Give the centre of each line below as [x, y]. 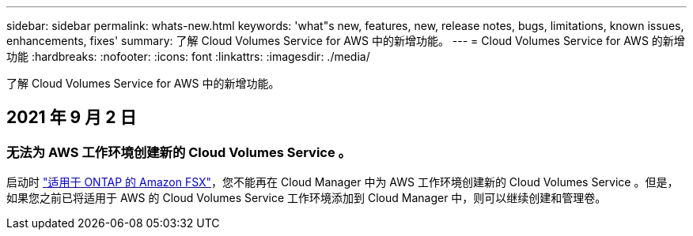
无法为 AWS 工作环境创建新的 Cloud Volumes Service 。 [179, 152]
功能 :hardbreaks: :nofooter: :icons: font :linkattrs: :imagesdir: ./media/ [188, 56]
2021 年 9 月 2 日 [72, 118]
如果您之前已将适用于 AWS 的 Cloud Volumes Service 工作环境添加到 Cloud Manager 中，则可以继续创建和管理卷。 [307, 198]
